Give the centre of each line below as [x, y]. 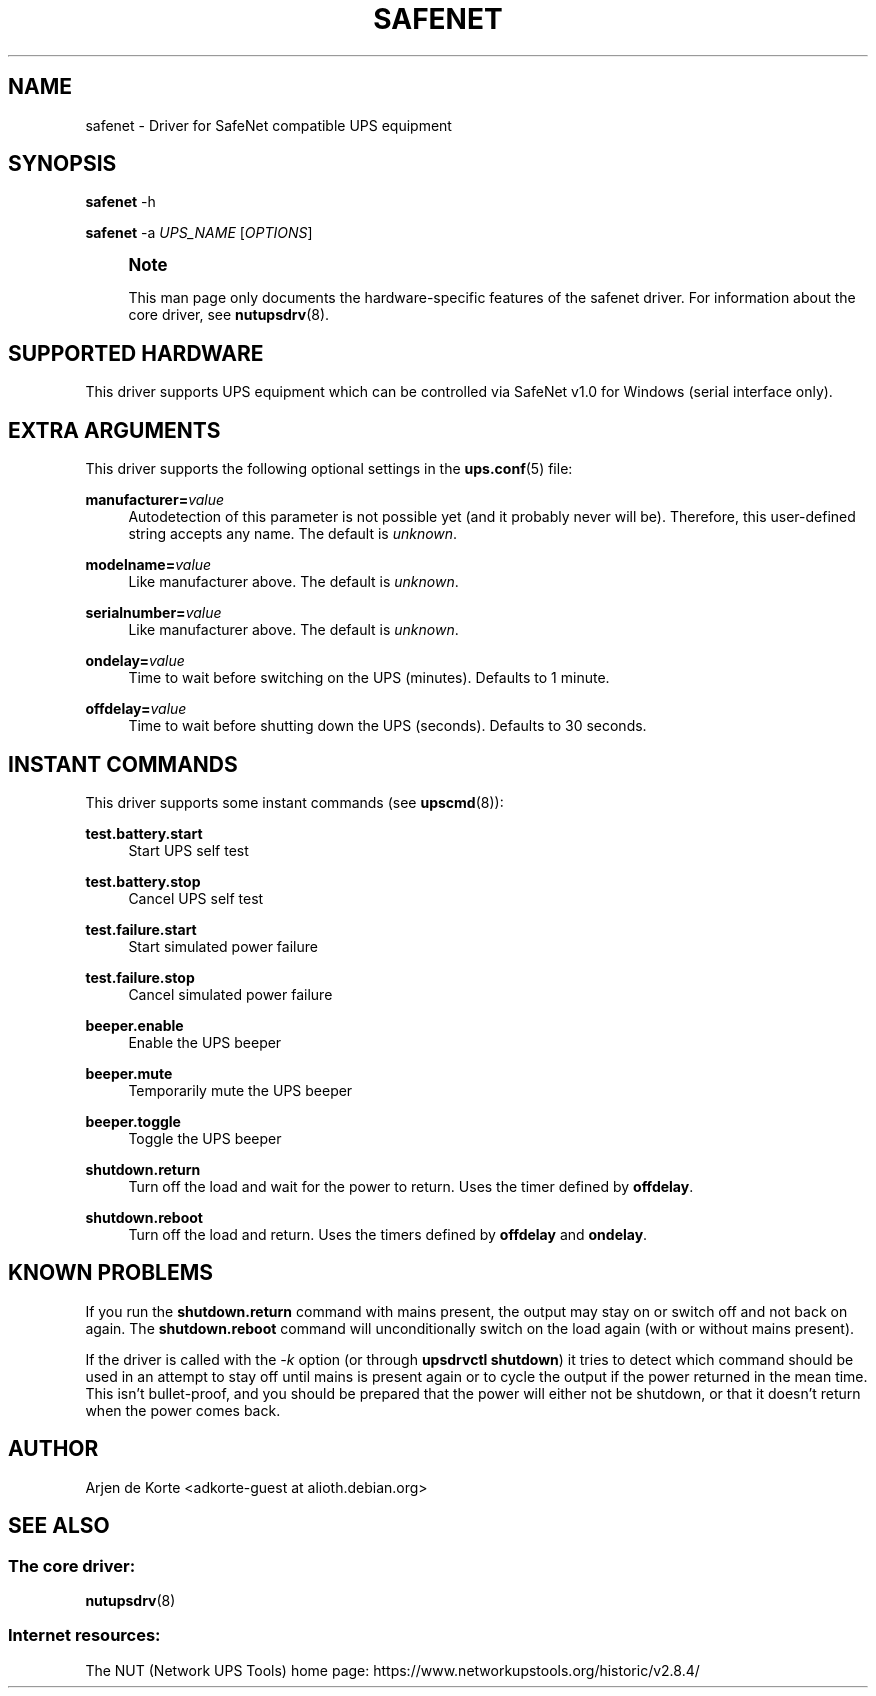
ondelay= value [135, 661]
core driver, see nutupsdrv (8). [229, 315]
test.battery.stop [143, 881]
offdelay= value [136, 709]
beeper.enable [134, 1025]
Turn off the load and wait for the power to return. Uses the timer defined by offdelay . [411, 1186]
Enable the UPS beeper [205, 1042]
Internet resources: [84, 1635]
